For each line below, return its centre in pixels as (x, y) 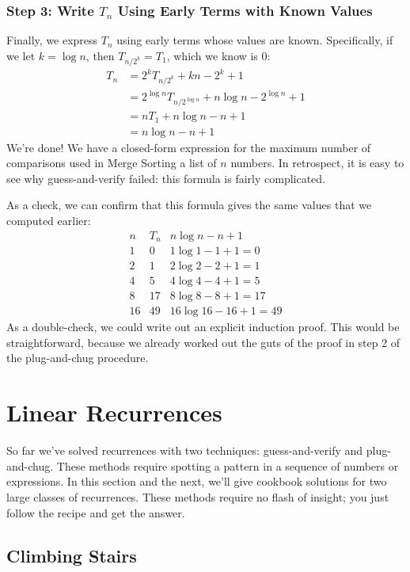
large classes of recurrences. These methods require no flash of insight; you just (198, 496)
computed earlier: (49, 221)
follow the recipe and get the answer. (96, 512)
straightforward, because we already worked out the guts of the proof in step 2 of (203, 342)
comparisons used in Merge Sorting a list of (112, 163)
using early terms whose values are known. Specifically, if (255, 40)
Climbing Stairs (72, 555)
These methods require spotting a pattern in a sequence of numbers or (228, 465)
